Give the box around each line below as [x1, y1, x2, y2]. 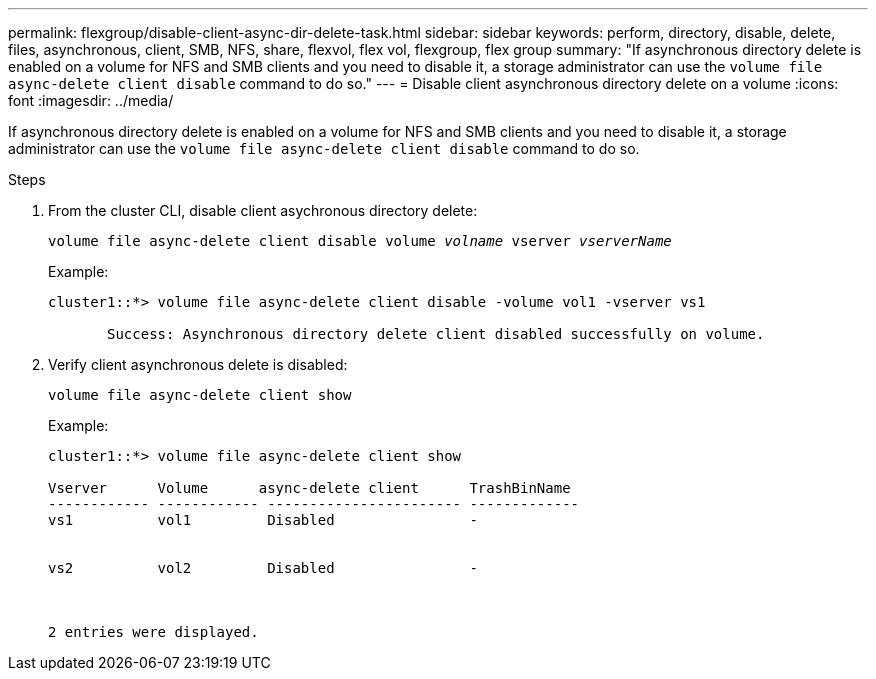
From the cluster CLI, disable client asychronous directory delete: [48, 202, 478, 219]
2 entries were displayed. [48, 624, 259, 640]
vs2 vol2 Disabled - [48, 560, 478, 576]
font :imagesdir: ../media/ [8, 92, 174, 109]
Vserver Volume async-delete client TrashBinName [48, 480, 571, 496]
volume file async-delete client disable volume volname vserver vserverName [48, 233, 672, 249]
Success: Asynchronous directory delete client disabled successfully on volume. [107, 326, 765, 342]
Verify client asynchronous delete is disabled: [48, 356, 348, 373]
